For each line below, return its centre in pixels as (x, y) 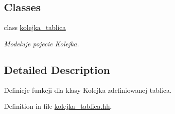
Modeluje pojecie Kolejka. (42, 43)
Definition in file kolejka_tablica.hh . (58, 106)
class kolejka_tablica (35, 27)
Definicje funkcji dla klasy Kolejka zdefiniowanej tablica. (88, 90)
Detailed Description (57, 69)
